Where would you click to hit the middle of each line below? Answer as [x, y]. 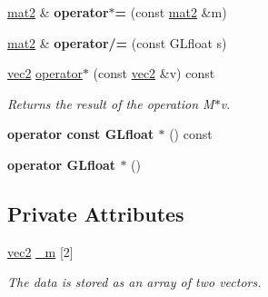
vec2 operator [45, 73]
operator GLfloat [62, 164]
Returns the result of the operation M [111, 103]
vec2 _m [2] [40, 251]
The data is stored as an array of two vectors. [134, 282]
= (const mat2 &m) [171, 12]
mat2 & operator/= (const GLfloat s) [117, 42]
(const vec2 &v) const [154, 73]
